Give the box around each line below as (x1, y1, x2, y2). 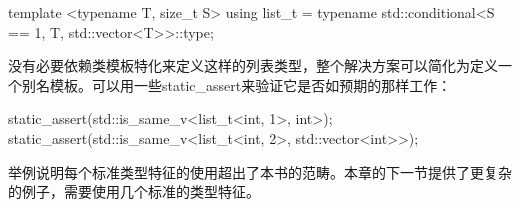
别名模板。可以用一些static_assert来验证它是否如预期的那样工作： (21, 74, 452, 95)
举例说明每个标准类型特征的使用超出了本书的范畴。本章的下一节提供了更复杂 (8, 161, 512, 182)
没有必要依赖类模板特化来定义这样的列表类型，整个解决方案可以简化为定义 (8, 55, 498, 76)
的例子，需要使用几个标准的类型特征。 (8, 181, 260, 202)
